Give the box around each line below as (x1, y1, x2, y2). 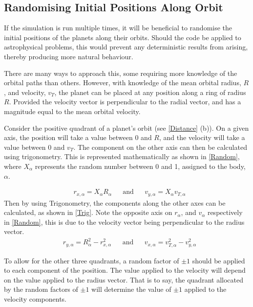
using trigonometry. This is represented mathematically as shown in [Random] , (4, 151, 240, 162)
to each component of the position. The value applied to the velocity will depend (4, 265, 246, 275)
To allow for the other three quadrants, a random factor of (4, 255, 179, 265)
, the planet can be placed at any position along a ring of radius (54, 87, 246, 97)
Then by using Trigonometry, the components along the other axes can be (4, 197, 226, 208)
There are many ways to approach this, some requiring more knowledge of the (4, 68, 237, 78)
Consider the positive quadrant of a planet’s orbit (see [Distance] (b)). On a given (4, 122, 249, 133)
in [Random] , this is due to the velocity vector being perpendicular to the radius (4, 216, 245, 227)
